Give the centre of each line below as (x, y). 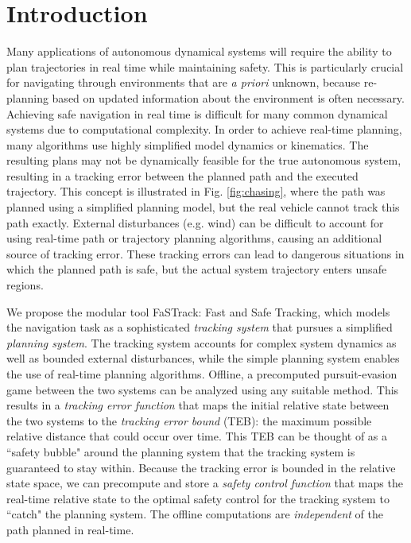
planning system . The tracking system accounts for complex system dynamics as (202, 342)
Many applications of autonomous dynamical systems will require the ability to (199, 51)
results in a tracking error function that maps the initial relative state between (198, 405)
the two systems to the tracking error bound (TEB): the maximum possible (189, 420)
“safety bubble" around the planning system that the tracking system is (181, 451)
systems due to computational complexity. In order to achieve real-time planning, (204, 129)
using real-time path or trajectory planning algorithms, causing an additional (194, 238)
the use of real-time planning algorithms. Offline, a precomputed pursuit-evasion (202, 374)
